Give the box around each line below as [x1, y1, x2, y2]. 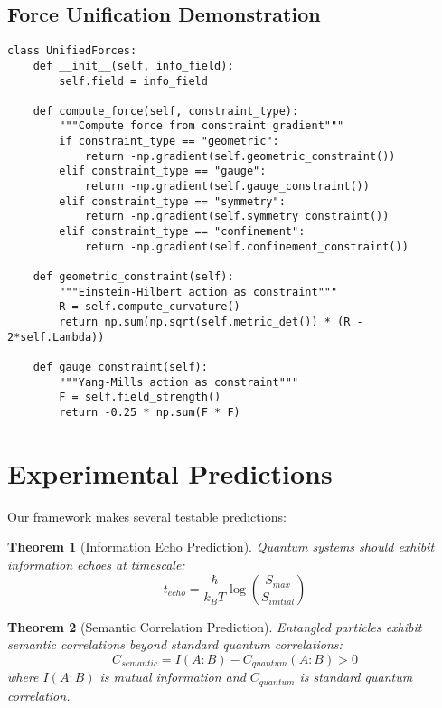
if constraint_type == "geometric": [59, 135, 279, 148]
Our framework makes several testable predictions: [7, 506, 287, 525]
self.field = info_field [59, 74, 208, 88]
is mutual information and [99, 667, 246, 686]
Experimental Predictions [7, 454, 333, 491]
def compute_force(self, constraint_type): [33, 104, 299, 118]
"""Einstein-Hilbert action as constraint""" [59, 285, 338, 298]
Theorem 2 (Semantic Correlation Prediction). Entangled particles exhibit [7, 617, 422, 636]
